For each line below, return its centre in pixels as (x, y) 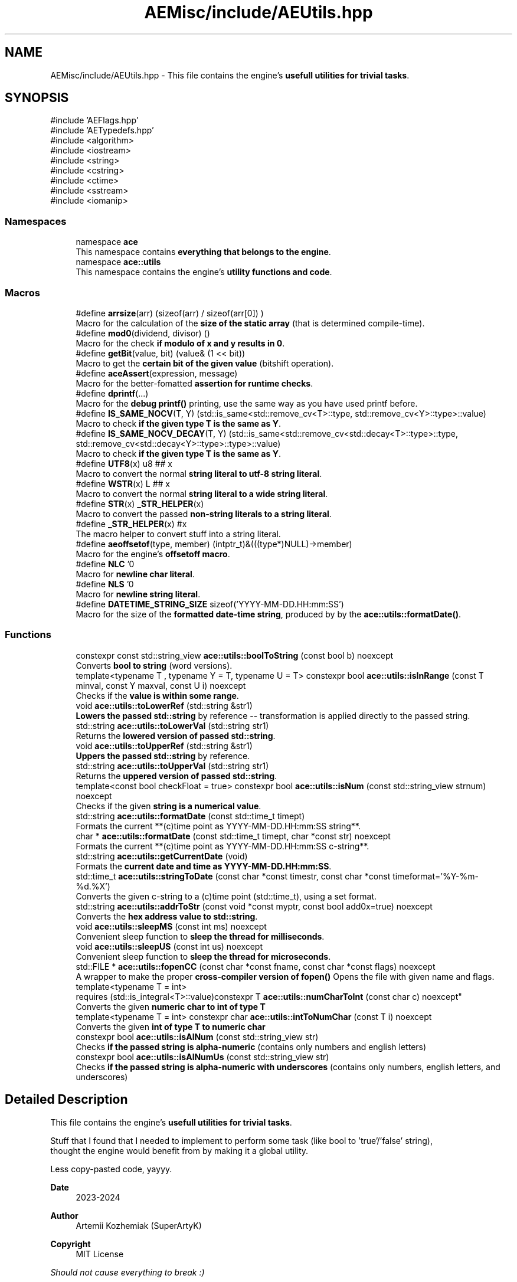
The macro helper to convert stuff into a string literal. (178, 534)
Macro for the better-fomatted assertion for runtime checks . (194, 383)
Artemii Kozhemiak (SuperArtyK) (139, 1225)
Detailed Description (66, 1100)
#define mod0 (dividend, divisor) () (143, 333)
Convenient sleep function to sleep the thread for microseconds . (203, 956)
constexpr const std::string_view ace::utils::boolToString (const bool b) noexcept (235, 655)
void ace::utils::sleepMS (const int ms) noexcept (171, 926)
